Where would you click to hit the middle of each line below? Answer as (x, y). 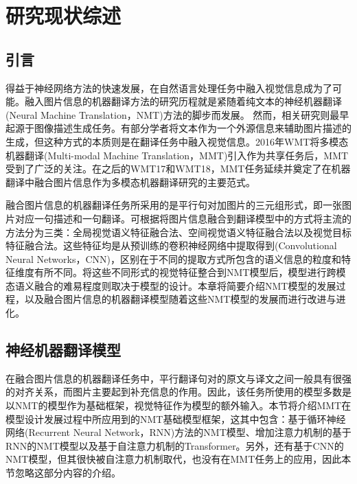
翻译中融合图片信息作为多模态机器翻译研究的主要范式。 (130, 182)
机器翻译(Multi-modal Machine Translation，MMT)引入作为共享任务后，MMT (177, 155)
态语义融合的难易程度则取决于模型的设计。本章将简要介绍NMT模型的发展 (171, 285)
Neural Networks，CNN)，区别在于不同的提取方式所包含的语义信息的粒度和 (173, 258)
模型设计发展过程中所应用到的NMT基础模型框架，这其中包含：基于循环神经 (176, 418)
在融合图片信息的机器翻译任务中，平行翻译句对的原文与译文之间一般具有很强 (178, 378)
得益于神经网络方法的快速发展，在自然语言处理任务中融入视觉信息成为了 (169, 88)
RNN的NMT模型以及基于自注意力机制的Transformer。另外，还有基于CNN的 (175, 445)
